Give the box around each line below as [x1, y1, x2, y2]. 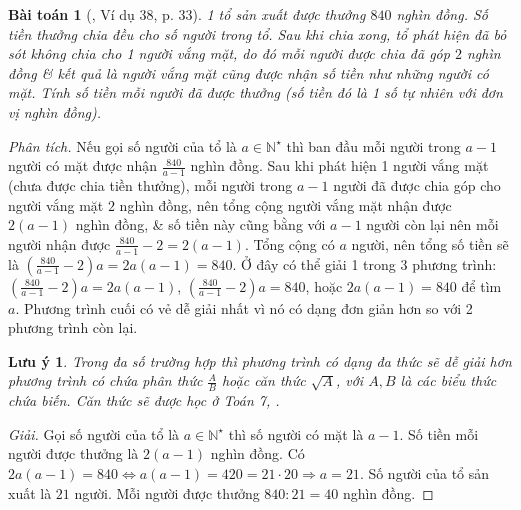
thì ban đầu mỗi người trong [286, 135, 461, 156]
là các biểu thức [400, 370, 497, 391]
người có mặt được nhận [8, 155, 157, 176]
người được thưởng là [8, 443, 139, 464]
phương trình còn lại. [8, 317, 138, 338]
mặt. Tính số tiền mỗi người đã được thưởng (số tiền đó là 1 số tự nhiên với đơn [8, 82, 503, 103]
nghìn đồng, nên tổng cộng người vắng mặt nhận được [119, 194, 452, 215]
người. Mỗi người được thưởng [74, 482, 260, 503]
